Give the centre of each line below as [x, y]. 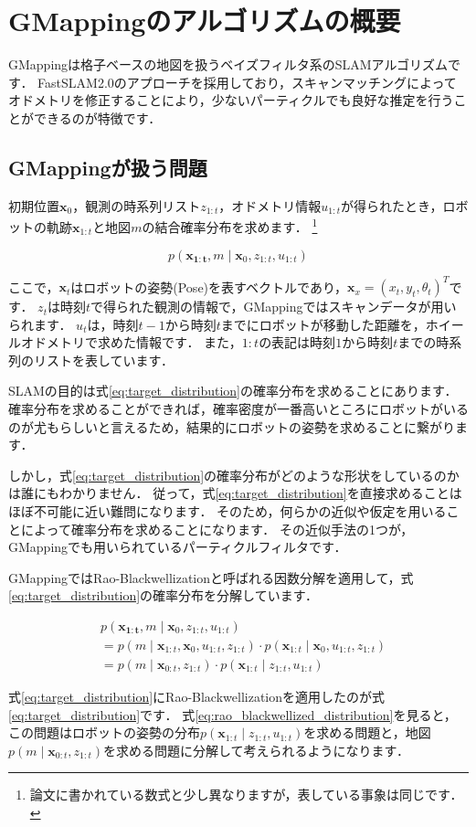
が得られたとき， [391, 205]
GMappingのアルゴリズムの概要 [205, 21]
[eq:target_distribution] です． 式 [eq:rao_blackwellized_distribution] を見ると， [233, 714]
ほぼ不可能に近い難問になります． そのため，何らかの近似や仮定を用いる [227, 510]
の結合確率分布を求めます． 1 [230, 225]
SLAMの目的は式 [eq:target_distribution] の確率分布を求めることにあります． [233, 391]
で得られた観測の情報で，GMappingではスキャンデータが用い [274, 307]
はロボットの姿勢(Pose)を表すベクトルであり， [209, 286]
